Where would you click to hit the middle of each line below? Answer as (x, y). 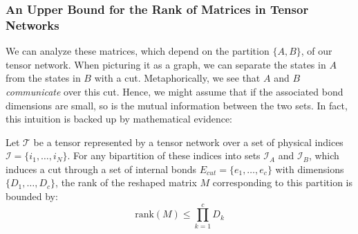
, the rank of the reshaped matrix (126, 182)
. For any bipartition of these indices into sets (164, 155)
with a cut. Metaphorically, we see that (177, 78)
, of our (317, 51)
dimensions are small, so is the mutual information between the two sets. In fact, (177, 105)
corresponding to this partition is (283, 182)
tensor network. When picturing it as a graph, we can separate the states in (166, 64)
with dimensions (310, 169)
